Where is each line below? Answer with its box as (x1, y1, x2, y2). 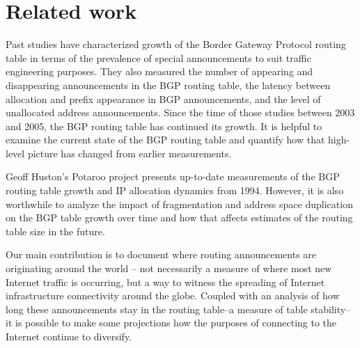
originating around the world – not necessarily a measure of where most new (6, 261, 332, 276)
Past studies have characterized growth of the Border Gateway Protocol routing (6, 37, 346, 52)
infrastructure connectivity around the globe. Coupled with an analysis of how (6, 288, 340, 303)
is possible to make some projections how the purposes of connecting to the (15, 315, 337, 330)
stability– (311, 301, 351, 316)
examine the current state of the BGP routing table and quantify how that (6, 132, 325, 147)
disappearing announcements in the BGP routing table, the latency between (6, 77, 331, 92)
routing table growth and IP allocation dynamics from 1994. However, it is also (6, 183, 344, 198)
